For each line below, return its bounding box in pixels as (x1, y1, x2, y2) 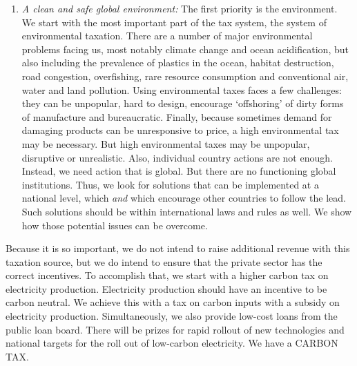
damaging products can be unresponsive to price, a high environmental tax (21, 123, 339, 137)
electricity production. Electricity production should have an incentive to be (6, 281, 327, 296)
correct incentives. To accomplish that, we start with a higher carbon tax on (6, 268, 329, 282)
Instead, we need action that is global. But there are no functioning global (21, 164, 336, 178)
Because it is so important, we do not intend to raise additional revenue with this (6, 241, 350, 256)
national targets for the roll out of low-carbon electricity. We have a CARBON (6, 336, 338, 350)
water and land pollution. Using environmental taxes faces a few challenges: (21, 82, 342, 97)
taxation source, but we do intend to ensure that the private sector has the (6, 254, 322, 269)
